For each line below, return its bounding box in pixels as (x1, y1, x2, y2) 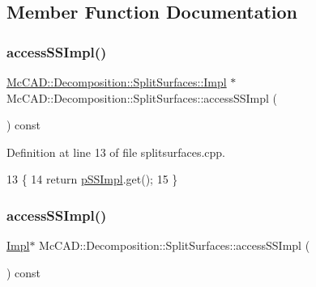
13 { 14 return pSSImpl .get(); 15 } (6, 171, 178, 188)
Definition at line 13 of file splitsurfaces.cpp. (6, 143, 225, 160)
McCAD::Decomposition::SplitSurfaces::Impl (6, 74, 227, 90)
